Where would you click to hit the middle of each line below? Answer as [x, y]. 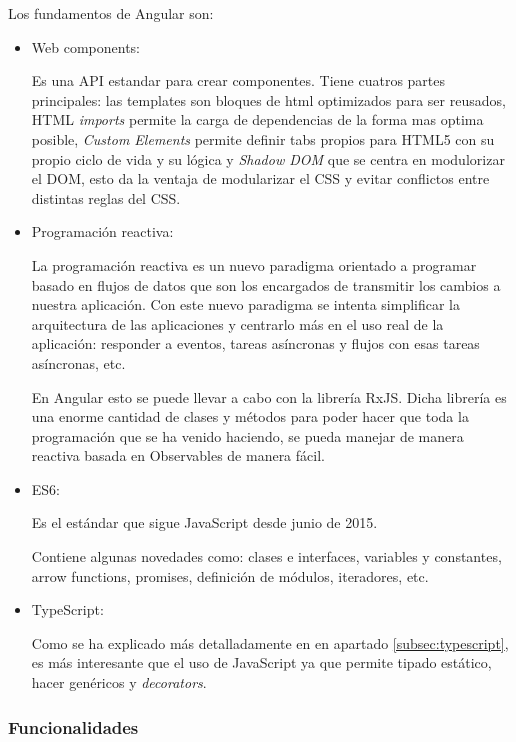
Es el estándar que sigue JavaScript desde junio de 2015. [204, 522]
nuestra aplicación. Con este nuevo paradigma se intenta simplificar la [245, 304]
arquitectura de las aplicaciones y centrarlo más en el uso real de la [237, 323]
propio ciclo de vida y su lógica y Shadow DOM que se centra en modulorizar [268, 158]
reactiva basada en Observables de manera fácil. [178, 455]
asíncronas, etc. [78, 362]
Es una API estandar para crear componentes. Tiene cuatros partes [238, 80]
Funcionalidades [73, 726]
